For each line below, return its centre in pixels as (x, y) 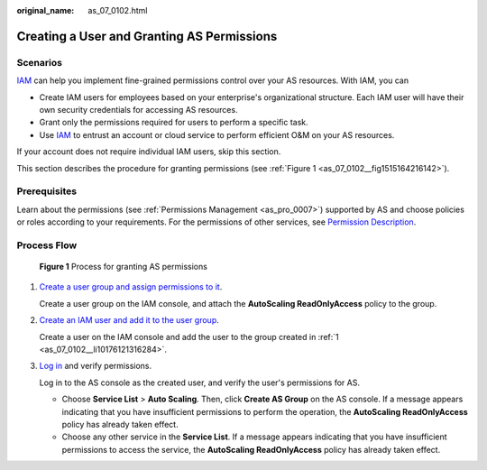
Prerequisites (46, 191)
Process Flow (47, 245)
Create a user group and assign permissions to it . (131, 287)
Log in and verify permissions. (96, 366)
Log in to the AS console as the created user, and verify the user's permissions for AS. (200, 382)
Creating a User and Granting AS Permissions (147, 36)
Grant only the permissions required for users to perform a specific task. (174, 123)
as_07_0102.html (118, 10)
